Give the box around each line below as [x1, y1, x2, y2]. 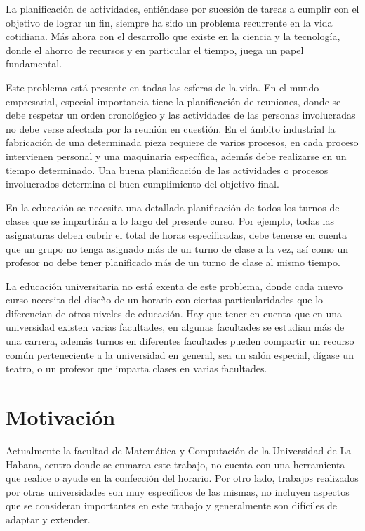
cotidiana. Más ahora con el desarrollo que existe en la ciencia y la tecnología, [6, 29, 340, 44]
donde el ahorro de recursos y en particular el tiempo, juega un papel [6, 42, 304, 57]
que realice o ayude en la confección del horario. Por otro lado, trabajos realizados [6, 471, 359, 485]
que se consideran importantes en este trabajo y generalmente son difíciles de [6, 498, 337, 513]
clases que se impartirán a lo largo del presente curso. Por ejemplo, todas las [6, 214, 334, 228]
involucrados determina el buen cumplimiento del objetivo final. [6, 176, 279, 191]
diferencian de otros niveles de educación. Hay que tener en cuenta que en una [6, 306, 342, 320]
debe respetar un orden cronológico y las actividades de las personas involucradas [6, 107, 356, 122]
